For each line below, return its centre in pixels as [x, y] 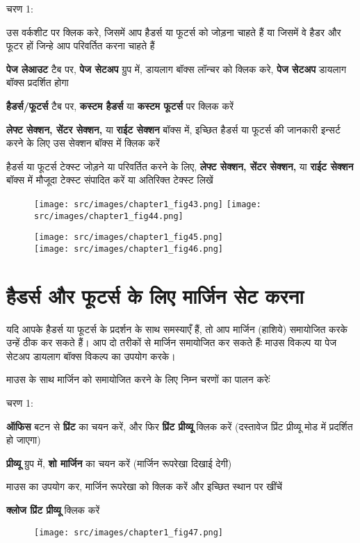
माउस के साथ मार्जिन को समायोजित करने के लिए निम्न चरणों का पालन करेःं [138, 379]
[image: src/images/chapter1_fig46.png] [129, 249]
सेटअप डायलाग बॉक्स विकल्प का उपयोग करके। [91, 356]
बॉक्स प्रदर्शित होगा [38, 82]
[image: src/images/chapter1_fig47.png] [129, 532]
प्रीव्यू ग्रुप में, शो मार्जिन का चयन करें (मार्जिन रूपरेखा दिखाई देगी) [119, 463]
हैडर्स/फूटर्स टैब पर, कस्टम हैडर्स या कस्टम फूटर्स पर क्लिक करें [120, 105]
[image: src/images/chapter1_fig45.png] [129, 237]
